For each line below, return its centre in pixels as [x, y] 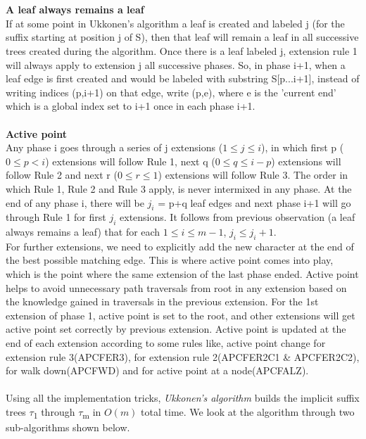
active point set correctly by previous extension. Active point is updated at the [176, 329]
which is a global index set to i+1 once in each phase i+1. [131, 106]
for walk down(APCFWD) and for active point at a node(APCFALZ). [157, 370]
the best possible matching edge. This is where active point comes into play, [170, 260]
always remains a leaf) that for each [83, 232]
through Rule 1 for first [56, 217]
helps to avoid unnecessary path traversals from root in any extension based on [176, 287]
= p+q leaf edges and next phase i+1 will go [254, 202]
